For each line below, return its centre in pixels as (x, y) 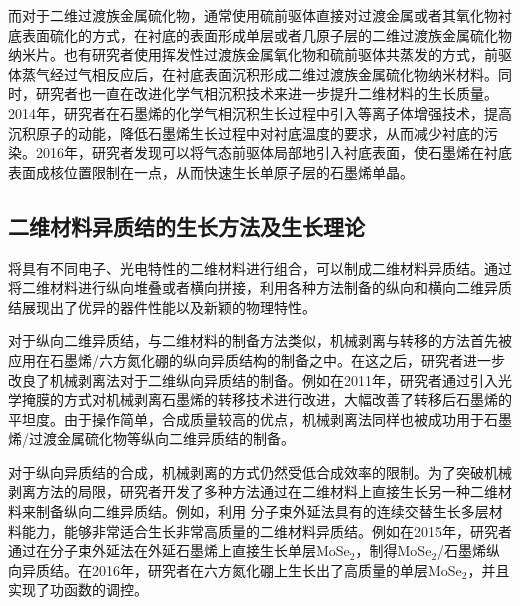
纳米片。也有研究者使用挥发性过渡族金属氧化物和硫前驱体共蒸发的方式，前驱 (260, 54)
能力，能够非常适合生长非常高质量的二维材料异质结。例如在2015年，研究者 (266, 530)
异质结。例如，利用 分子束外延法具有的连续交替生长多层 (304, 511)
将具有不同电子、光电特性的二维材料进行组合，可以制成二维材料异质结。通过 (260, 267)
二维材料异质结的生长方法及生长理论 (186, 225)
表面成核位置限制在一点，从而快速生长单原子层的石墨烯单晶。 (211, 171)
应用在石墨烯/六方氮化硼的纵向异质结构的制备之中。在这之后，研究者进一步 (256, 359)
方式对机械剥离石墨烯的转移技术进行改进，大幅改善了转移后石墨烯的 (287, 399)
